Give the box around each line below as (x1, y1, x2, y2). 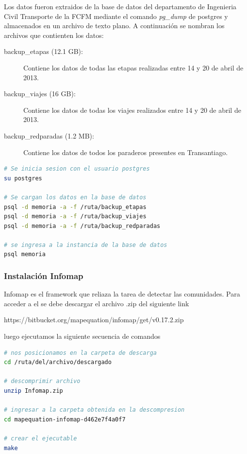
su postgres (4, 175, 42, 182)
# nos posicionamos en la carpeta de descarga (4, 349, 157, 356)
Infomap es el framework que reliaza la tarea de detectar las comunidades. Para (4, 289, 240, 299)
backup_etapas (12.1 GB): (4, 46, 83, 56)
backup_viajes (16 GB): (4, 88, 76, 99)
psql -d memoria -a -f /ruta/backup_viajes (4, 213, 147, 220)
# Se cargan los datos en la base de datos (4, 193, 147, 201)
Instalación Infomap (4, 269, 83, 281)
